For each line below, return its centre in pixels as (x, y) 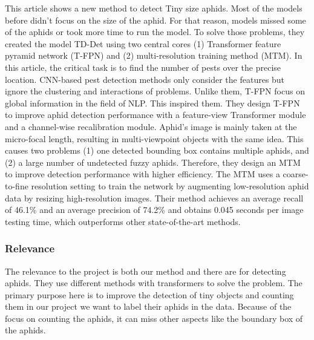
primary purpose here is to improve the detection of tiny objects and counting (149, 294)
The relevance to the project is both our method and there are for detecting (146, 271)
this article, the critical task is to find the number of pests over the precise (143, 67)
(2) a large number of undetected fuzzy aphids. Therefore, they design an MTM (153, 162)
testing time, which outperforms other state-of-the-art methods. (123, 221)
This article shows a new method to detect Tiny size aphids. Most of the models (154, 8)
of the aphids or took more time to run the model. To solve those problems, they (155, 32)
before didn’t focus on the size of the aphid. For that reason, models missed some (155, 20)
